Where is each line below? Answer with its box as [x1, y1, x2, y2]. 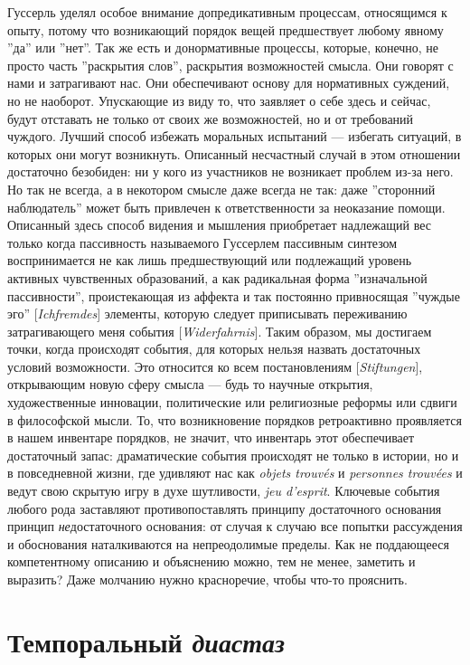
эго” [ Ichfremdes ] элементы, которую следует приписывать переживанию [7, 304, 408, 323]
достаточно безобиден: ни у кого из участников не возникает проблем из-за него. [7, 162, 454, 181]
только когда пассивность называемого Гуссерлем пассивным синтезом [7, 233, 398, 252]
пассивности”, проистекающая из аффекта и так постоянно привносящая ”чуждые [7, 286, 460, 305]
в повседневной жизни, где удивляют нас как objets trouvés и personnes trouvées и [7, 463, 463, 482]
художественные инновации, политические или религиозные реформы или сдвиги [7, 393, 457, 412]
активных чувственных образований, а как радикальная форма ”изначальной [7, 268, 428, 287]
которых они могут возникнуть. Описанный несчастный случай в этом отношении [7, 144, 461, 163]
